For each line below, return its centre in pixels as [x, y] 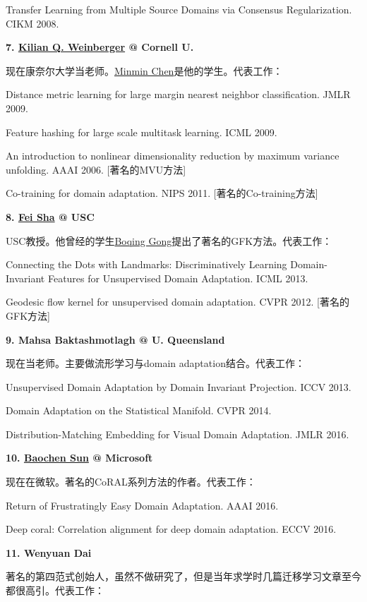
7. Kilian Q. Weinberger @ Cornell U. [100, 47]
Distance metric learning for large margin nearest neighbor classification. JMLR [178, 94]
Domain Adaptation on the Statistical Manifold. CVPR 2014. [139, 410]
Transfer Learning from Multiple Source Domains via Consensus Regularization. [179, 9]
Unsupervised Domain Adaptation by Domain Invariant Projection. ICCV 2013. [179, 386]
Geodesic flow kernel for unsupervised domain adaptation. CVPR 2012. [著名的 [178, 302]
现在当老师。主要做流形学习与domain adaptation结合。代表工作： [155, 363]
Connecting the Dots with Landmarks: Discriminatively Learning [146, 264]
